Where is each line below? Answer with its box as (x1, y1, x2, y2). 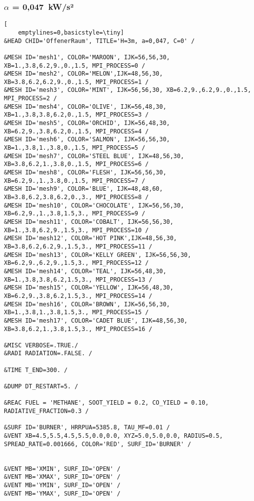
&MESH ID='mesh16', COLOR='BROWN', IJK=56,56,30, (4, 300, 170, 308)
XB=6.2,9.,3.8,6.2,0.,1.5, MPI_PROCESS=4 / (4, 127, 149, 135)
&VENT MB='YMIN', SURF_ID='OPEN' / (4, 481, 121, 489)
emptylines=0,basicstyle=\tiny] (18, 29, 124, 36)
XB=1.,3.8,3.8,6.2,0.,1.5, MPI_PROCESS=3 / (4, 111, 149, 119)
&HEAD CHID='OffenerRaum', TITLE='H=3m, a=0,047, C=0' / (4, 37, 195, 44)
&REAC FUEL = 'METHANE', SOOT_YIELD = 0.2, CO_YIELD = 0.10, (4, 399, 209, 407)
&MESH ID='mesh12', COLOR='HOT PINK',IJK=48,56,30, (4, 235, 177, 242)
